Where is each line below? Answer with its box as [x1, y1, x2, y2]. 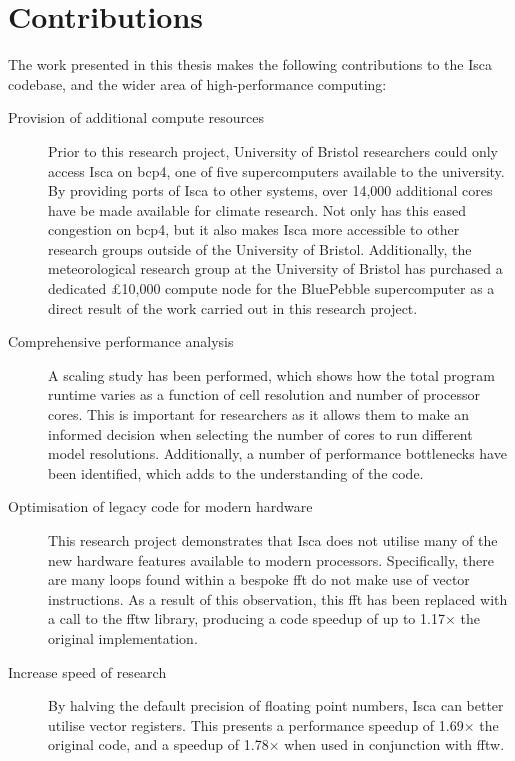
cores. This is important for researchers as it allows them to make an [48, 404, 470, 425]
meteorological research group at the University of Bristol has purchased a [48, 258, 503, 279]
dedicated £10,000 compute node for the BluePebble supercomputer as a [48, 278, 495, 299]
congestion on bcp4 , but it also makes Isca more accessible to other [48, 219, 460, 240]
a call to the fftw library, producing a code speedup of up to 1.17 [48, 608, 445, 629]
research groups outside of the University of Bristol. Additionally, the [48, 238, 472, 259]
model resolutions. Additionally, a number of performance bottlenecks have [48, 443, 507, 464]
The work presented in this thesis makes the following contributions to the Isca [8, 54, 493, 75]
